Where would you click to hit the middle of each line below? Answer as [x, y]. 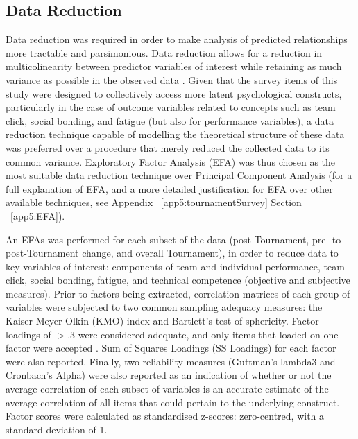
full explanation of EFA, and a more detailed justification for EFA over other [169, 188]
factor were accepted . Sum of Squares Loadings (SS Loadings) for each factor [171, 348]
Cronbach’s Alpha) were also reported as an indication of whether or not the [169, 375]
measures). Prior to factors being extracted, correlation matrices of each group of [178, 293]
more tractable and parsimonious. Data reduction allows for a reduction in [164, 52]
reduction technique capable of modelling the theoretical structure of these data [175, 134]
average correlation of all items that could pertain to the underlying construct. [173, 402]
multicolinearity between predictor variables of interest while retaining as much [174, 66]
